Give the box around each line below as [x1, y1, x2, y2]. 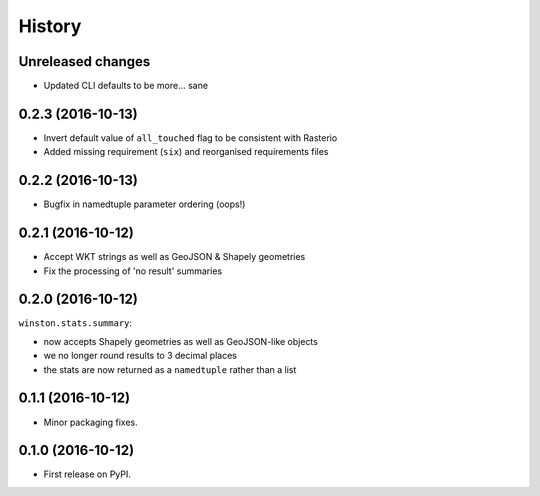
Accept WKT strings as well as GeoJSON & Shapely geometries [43, 251, 306, 263]
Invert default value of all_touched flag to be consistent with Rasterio [43, 131, 338, 144]
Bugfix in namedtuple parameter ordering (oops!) [43, 198, 246, 210]
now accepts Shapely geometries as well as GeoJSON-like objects [43, 335, 319, 347]
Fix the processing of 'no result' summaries [43, 265, 223, 277]
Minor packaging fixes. [43, 416, 139, 428]
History [18, 15, 82, 37]
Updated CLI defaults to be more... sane [43, 80, 209, 92]
